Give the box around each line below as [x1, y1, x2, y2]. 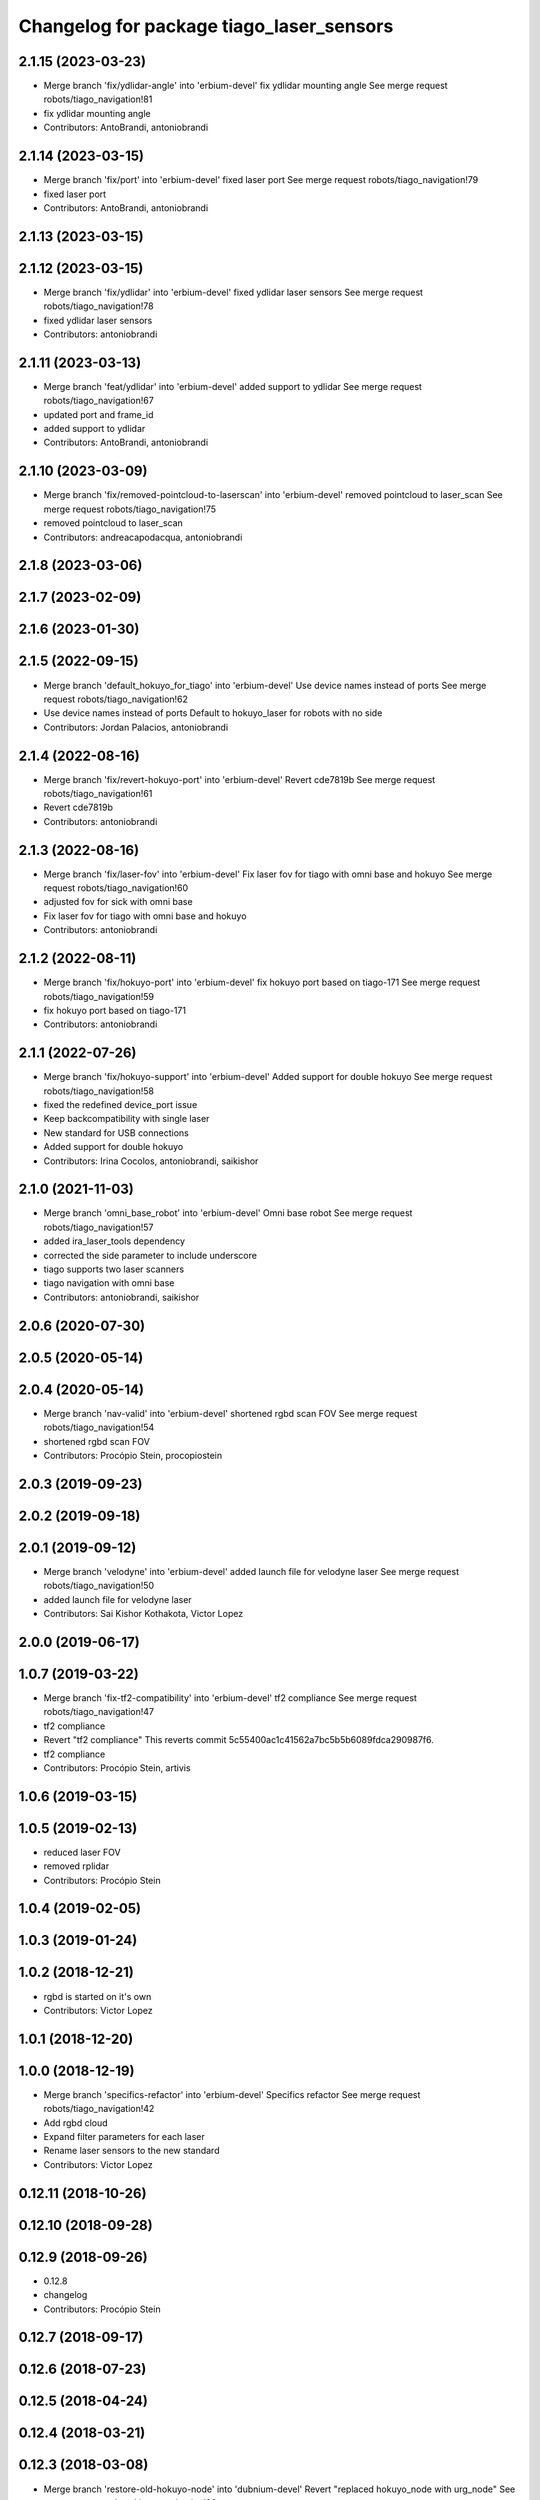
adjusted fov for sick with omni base [43, 896, 194, 908]
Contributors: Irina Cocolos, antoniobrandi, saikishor [43, 1155, 259, 1167]
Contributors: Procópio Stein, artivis [43, 1761, 191, 1774]
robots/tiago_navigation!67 [43, 395, 154, 407]
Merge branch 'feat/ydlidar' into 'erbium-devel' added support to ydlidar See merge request [43, 380, 422, 392]
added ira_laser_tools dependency [43, 1235, 185, 1247]
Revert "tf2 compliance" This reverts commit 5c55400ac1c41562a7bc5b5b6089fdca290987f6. [43, 1734, 434, 1746]
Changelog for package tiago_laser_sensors [18, 15, 394, 37]
